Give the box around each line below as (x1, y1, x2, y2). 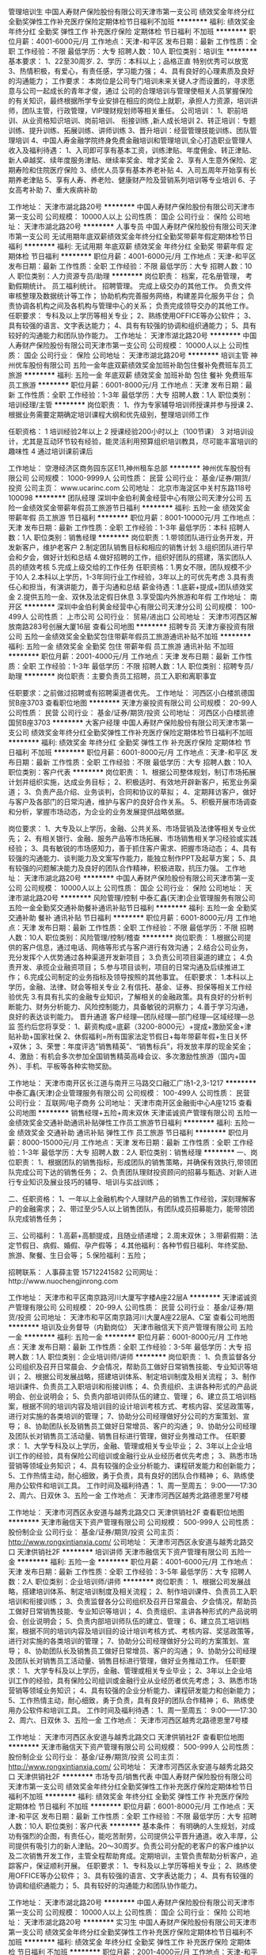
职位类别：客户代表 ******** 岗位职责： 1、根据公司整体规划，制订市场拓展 (8, 768, 256, 776)
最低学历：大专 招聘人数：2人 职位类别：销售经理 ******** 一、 (40, 1148, 251, 1157)
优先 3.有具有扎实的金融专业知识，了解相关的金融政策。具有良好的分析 (14, 993, 245, 1001)
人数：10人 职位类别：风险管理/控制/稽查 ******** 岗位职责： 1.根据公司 (8, 933, 245, 942)
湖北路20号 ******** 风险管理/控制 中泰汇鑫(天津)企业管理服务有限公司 (21, 894, 256, 902)
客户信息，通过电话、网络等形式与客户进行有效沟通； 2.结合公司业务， (21, 943, 253, 952)
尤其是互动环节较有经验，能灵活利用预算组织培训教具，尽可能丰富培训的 (21, 436, 258, 446)
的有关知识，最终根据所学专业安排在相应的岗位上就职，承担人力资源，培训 (8, 96, 251, 105)
